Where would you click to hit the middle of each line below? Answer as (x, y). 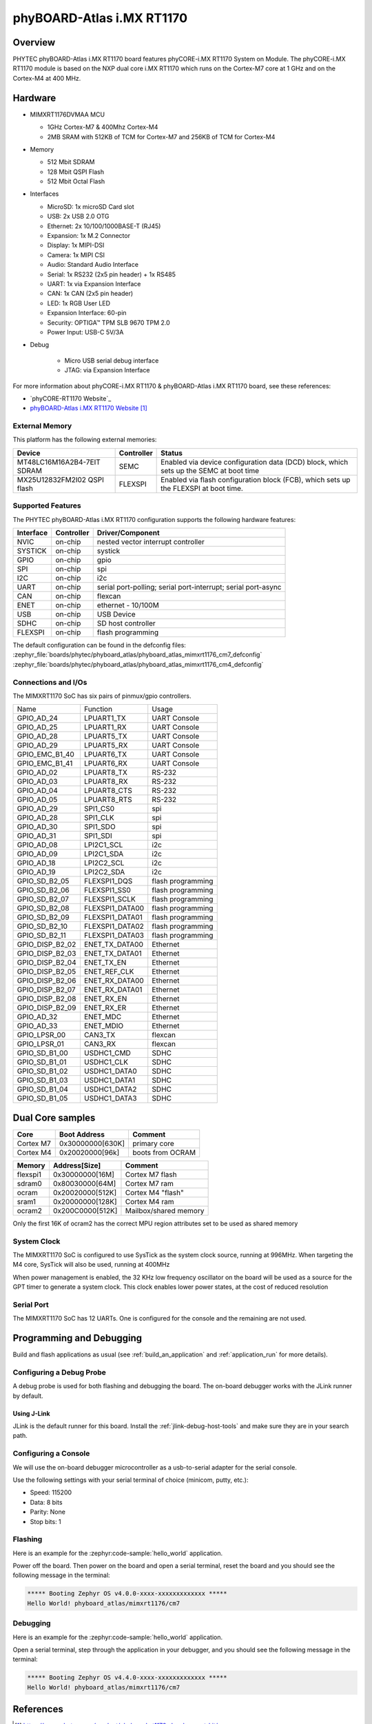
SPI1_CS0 (99, 809)
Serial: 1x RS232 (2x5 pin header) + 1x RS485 (111, 274)
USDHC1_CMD (107, 1053)
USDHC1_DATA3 (110, 1099)
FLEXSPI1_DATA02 (114, 926)
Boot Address (82, 1134)
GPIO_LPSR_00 (41, 1035)
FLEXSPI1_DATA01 (113, 917)
